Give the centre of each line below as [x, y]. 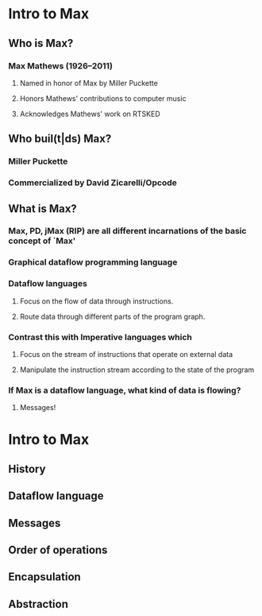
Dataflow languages [48, 284]
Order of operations [58, 550]
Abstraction [39, 604]
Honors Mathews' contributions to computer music [103, 98]
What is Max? [42, 209]
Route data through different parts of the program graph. [112, 316]
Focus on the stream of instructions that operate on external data [126, 354]
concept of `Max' [42, 241]
